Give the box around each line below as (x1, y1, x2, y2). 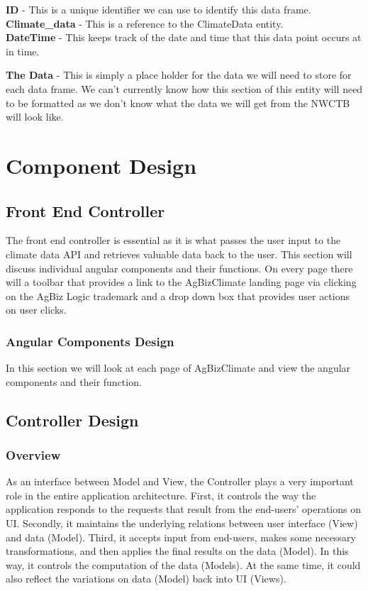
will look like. (6, 109, 64, 124)
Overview (6, 446, 61, 463)
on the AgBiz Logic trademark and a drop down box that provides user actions (6, 288, 350, 303)
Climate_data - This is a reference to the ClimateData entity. (6, 16, 284, 31)
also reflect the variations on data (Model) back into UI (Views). (6, 571, 286, 586)
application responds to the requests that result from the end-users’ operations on (6, 502, 361, 517)
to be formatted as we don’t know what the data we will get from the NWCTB (6, 95, 350, 110)
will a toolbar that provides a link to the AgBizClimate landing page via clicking (6, 275, 357, 289)
